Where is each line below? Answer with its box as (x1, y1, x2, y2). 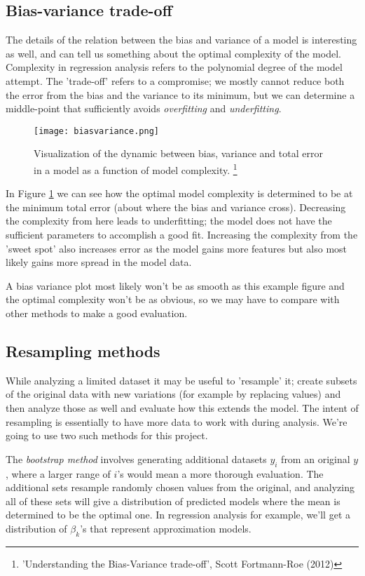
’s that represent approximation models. (80, 521, 252, 535)
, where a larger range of (6, 466, 111, 481)
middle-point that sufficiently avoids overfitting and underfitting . (6, 101, 282, 116)
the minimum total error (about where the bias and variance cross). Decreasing (6, 199, 346, 214)
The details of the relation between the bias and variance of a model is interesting (6, 32, 357, 47)
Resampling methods (6, 340, 160, 361)
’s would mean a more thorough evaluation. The (117, 466, 324, 481)
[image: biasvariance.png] (34, 126, 159, 136)
